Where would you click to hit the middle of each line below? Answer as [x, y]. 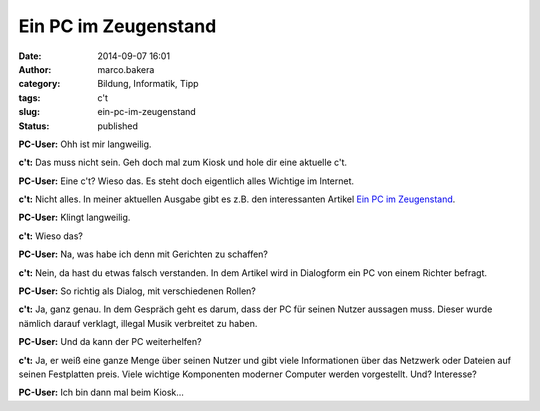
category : [39, 84]
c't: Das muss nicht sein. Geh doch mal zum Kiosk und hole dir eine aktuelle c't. [183, 162]
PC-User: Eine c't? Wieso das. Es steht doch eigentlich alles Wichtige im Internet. [186, 181]
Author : [35, 69]
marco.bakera [126, 69]
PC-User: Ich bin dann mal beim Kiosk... [101, 392]
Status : [34, 126]
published [118, 126]
